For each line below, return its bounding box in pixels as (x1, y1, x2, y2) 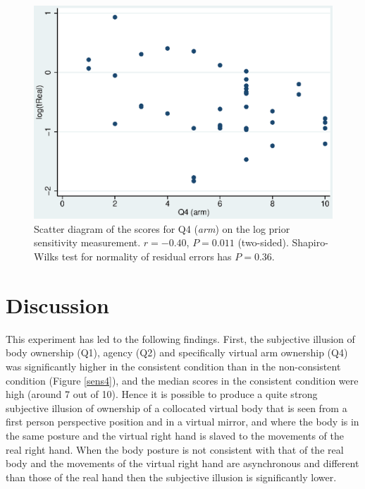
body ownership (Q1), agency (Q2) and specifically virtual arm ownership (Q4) (6, 345, 348, 360)
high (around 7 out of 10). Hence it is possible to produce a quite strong (6, 387, 318, 402)
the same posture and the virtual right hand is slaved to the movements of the (6, 428, 344, 442)
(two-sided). (237, 235, 289, 250)
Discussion (6, 290, 109, 319)
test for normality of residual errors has (61, 249, 232, 264)
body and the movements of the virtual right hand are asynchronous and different (6, 456, 359, 471)
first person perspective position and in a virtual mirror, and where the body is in (6, 414, 359, 429)
